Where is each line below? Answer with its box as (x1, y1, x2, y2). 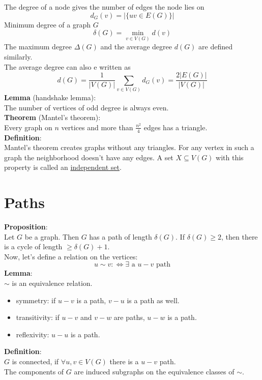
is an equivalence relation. (12, 278, 93, 288)
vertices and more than (61, 122, 133, 132)
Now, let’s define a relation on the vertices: (4, 251, 138, 261)
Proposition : (4, 221, 48, 232)
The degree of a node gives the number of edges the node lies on (4, 2, 205, 12)
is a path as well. (127, 295, 180, 305)
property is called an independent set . (4, 162, 122, 172)
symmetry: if (16, 295, 56, 305)
